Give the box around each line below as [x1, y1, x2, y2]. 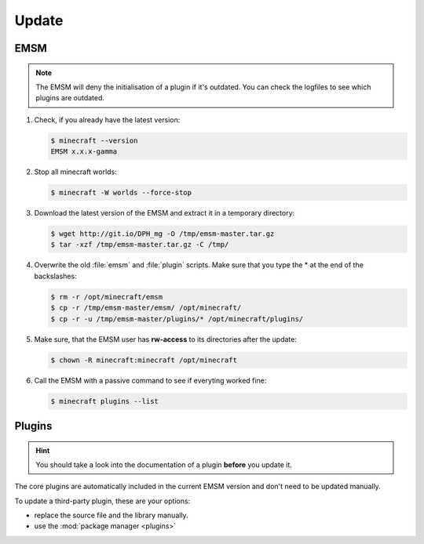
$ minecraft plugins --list [50, 397, 159, 405]
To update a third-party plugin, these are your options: [14, 496, 191, 506]
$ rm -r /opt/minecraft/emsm [50, 292, 163, 301]
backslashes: [34, 271, 78, 281]
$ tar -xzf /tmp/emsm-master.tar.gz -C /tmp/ [50, 240, 229, 249]
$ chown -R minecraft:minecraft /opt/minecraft [50, 355, 237, 364]
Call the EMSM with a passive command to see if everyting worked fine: [34, 375, 267, 385]
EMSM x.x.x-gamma [50, 147, 118, 156]
